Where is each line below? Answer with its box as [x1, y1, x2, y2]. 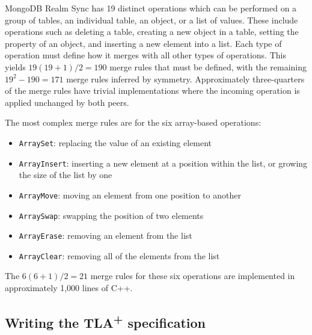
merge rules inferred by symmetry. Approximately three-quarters [66, 72, 305, 85]
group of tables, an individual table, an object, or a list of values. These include [5, 13, 298, 26]
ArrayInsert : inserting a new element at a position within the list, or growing [19, 156, 308, 169]
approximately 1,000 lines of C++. [5, 281, 133, 294]
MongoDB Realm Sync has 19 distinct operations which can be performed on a [5, 2, 297, 14]
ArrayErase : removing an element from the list [19, 229, 192, 242]
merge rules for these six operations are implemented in [90, 269, 295, 282]
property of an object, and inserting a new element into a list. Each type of [5, 37, 282, 49]
